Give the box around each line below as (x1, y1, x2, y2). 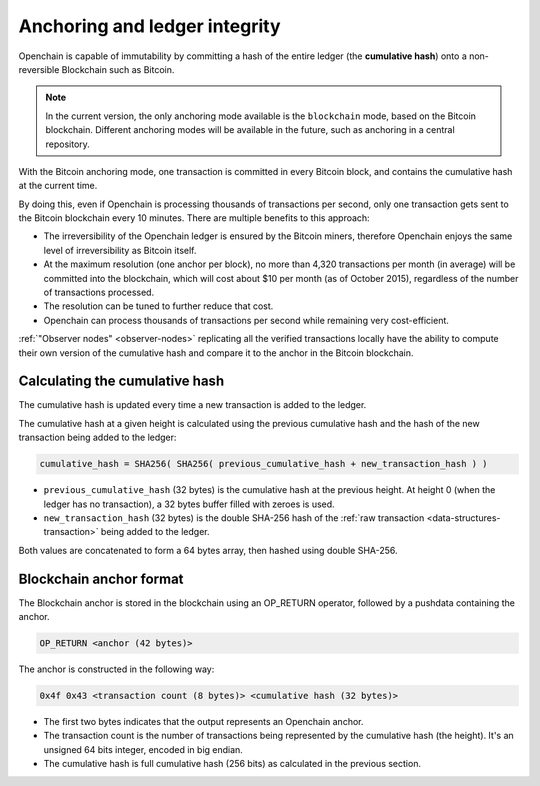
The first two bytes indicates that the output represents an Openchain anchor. (43, 716, 364, 728)
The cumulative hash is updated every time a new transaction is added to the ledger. (18, 399, 367, 411)
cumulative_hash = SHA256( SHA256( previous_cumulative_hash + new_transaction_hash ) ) (39, 458, 489, 470)
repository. (45, 138, 90, 150)
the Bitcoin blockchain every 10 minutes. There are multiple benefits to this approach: (18, 212, 370, 224)
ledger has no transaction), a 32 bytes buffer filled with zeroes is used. (43, 498, 335, 510)
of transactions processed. (43, 286, 155, 299)
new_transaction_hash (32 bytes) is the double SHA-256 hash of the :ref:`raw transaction (43, 512, 425, 524)
